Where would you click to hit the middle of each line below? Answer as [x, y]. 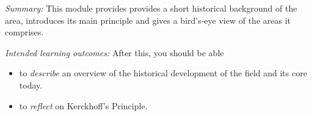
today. [31, 85]
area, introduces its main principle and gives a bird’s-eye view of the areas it [148, 20]
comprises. [24, 32]
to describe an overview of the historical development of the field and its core [163, 73]
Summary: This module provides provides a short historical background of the [151, 8]
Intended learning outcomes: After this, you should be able [114, 52]
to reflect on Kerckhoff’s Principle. [83, 105]
